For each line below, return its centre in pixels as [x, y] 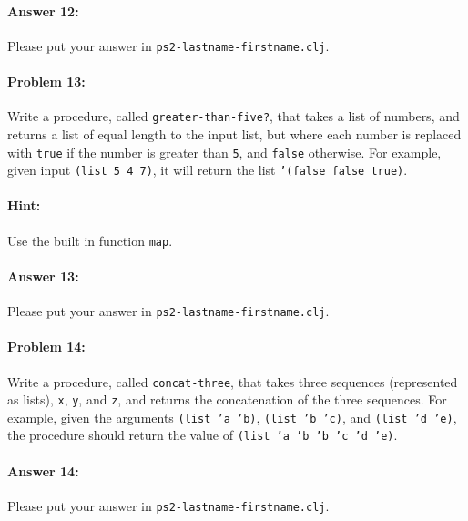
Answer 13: [43, 276]
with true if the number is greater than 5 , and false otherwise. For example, [224, 152]
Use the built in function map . [90, 240]
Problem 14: [46, 347]
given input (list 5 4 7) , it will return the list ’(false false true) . [208, 170]
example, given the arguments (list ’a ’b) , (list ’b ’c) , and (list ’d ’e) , [232, 417]
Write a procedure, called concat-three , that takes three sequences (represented [233, 381]
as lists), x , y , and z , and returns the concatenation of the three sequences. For [227, 399]
